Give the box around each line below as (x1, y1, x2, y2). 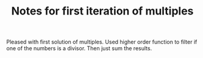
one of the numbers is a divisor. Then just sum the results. (6, 45, 152, 52)
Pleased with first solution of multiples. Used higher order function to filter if (6, 38, 198, 46)
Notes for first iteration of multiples (11, 4, 194, 18)
